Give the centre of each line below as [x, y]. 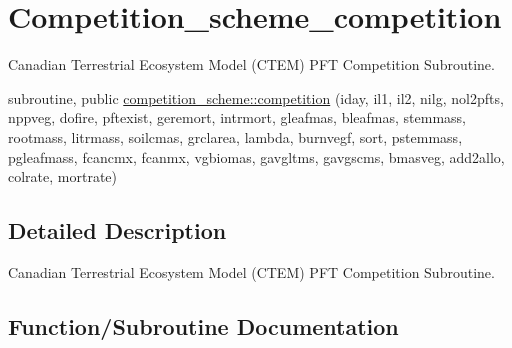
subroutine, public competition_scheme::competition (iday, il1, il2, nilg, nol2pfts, [256, 97]
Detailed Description [117, 230]
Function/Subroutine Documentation [203, 325]
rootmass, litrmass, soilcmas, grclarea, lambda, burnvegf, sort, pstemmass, [235, 136]
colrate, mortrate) [63, 176]
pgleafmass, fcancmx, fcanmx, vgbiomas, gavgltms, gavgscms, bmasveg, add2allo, [256, 156]
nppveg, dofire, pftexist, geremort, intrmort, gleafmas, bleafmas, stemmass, [237, 117]
